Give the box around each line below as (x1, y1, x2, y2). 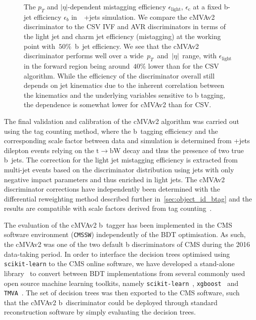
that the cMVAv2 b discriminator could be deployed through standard (4, 297, 218, 307)
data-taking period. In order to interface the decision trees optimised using (4, 248, 230, 259)
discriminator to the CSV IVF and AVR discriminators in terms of (24, 21, 226, 32)
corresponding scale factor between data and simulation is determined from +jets (4, 135, 250, 146)
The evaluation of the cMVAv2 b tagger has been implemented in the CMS (4, 219, 232, 230)
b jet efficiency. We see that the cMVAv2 (75, 40, 199, 51)
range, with (182, 50, 217, 61)
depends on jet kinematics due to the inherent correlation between (24, 80, 224, 90)
